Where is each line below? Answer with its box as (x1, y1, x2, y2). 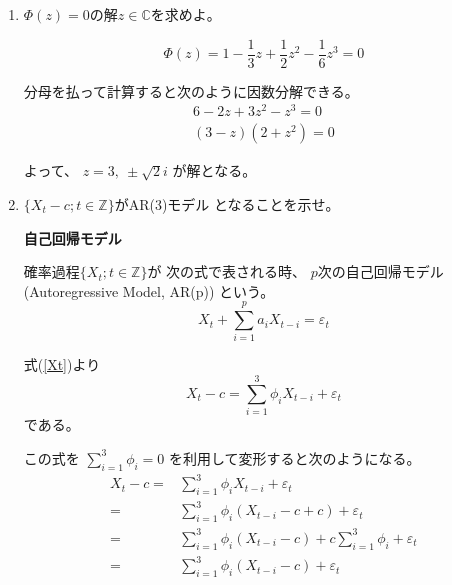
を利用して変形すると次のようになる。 (169, 447, 421, 468)
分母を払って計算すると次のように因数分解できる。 (23, 80, 359, 101)
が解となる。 (172, 160, 257, 181)
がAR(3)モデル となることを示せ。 (114, 193, 340, 214)
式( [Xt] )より (23, 354, 101, 375)
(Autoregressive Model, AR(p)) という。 (23, 280, 275, 301)
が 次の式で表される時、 (147, 261, 307, 282)
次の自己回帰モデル (317, 261, 444, 282)
